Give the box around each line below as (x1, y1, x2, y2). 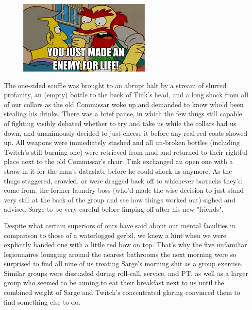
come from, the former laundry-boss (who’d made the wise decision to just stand (4, 185, 244, 195)
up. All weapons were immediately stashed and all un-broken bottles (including (4, 137, 240, 147)
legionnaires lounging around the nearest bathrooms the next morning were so (4, 249, 236, 259)
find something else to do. (4, 296, 81, 307)
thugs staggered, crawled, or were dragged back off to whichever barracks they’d (4, 175, 242, 185)
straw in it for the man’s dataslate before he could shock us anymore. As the (4, 165, 232, 176)
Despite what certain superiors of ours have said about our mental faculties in (4, 220, 236, 230)
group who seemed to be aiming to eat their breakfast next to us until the (4, 277, 224, 288)
